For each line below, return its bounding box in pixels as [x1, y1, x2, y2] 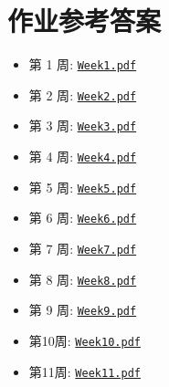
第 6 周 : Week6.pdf [28, 208, 137, 227]
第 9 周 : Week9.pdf [28, 300, 137, 319]
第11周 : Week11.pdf [28, 361, 141, 381]
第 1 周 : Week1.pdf [28, 55, 137, 74]
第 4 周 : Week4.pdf [28, 147, 137, 166]
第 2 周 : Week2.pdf [28, 85, 137, 104]
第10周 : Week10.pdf [28, 331, 141, 350]
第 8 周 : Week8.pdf [28, 269, 137, 288]
